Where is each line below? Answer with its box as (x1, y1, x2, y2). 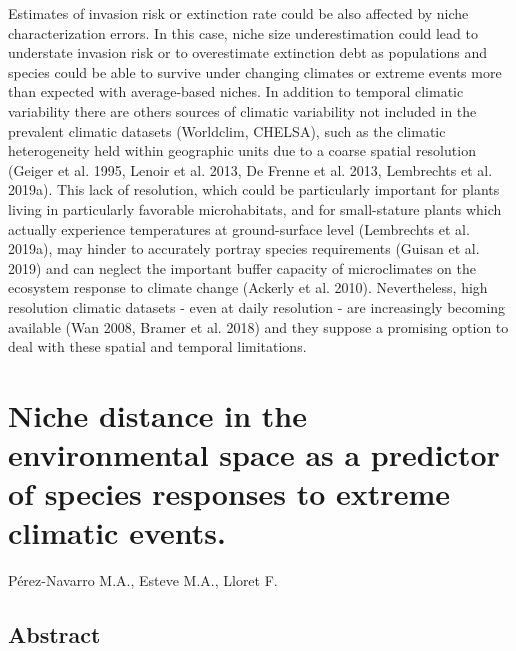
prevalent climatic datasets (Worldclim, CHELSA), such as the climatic (8, 120, 446, 141)
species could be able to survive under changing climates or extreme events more (8, 61, 502, 82)
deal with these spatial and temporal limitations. (8, 336, 307, 357)
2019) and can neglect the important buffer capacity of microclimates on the (8, 257, 477, 278)
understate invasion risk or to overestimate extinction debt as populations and (8, 42, 487, 63)
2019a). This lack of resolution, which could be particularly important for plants (8, 179, 500, 200)
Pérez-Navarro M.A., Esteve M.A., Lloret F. (8, 570, 278, 591)
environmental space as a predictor (8, 434, 500, 475)
